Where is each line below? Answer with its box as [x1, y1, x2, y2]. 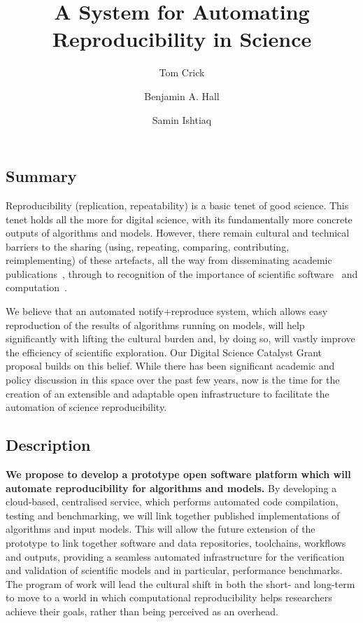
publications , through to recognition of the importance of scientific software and [6, 266, 358, 281]
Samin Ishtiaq [152, 112, 212, 127]
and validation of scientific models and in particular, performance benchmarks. [6, 563, 343, 577]
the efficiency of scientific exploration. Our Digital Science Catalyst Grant [6, 344, 322, 359]
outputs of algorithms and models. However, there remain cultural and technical [6, 225, 350, 240]
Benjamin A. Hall [144, 88, 220, 103]
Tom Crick [159, 65, 205, 80]
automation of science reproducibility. [6, 400, 167, 414]
